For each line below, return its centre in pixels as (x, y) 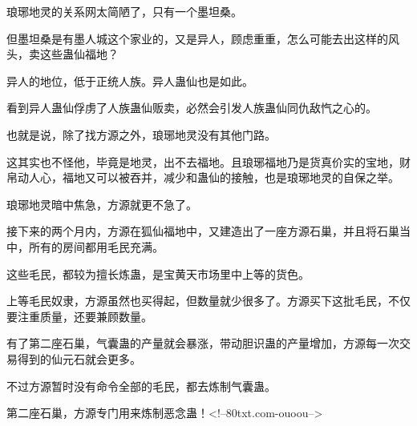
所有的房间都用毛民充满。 (96, 246)
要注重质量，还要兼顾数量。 (79, 316)
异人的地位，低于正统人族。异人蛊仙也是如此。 (130, 80)
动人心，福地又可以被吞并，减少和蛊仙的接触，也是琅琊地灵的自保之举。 (208, 177)
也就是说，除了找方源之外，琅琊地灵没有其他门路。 (141, 134)
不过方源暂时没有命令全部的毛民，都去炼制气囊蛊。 (141, 386)
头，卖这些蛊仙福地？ (63, 54)
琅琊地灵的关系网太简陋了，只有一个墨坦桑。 (124, 11)
